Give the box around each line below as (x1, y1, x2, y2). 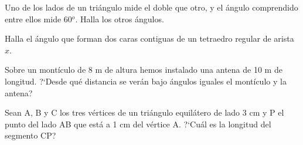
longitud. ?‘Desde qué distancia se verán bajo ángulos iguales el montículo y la (5, 75, 287, 87)
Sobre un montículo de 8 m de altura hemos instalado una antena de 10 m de (5, 63, 282, 76)
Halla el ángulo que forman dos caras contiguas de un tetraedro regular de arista (5, 32, 294, 45)
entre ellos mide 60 (5, 12, 72, 25)
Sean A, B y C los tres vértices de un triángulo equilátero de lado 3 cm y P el (5, 106, 284, 119)
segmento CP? (5, 129, 56, 141)
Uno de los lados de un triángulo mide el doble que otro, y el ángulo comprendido (5, 1, 298, 13)
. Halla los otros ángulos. (75, 12, 164, 25)
